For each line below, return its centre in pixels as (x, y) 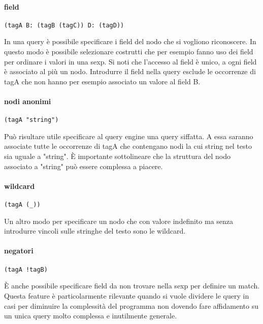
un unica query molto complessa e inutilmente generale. (91, 316)
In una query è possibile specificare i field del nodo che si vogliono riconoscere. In (130, 41)
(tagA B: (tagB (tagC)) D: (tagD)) (64, 25)
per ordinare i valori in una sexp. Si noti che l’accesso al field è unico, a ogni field (130, 61)
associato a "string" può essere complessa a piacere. (84, 166)
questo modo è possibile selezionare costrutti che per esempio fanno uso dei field (129, 52)
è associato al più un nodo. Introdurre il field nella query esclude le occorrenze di (130, 71)
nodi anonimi (28, 101)
